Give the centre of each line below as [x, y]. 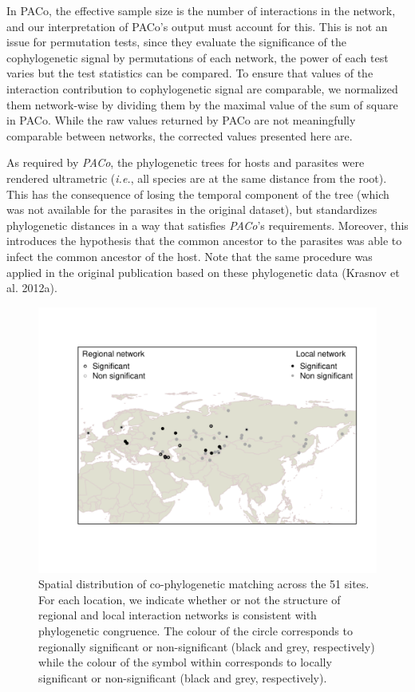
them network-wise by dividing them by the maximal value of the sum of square [202, 104]
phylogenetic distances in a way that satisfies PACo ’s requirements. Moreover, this [207, 225]
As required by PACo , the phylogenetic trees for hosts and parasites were [186, 162]
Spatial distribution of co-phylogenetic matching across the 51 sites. [204, 584]
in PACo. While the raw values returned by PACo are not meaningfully [181, 120]
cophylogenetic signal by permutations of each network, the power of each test [198, 57]
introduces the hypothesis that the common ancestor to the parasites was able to [204, 241]
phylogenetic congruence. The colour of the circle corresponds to [196, 630]
